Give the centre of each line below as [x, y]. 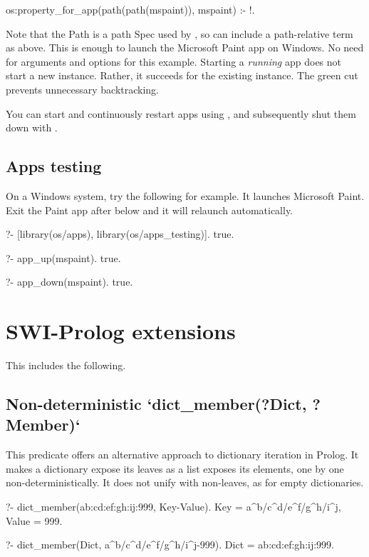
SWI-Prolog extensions [121, 331]
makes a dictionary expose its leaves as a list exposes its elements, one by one [175, 468]
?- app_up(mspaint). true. [63, 257]
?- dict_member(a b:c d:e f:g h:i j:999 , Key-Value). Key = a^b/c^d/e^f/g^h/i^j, [173, 507]
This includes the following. [66, 365]
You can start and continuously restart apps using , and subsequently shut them [181, 113]
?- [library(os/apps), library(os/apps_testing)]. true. [120, 234]
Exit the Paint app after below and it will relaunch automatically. [150, 210]
